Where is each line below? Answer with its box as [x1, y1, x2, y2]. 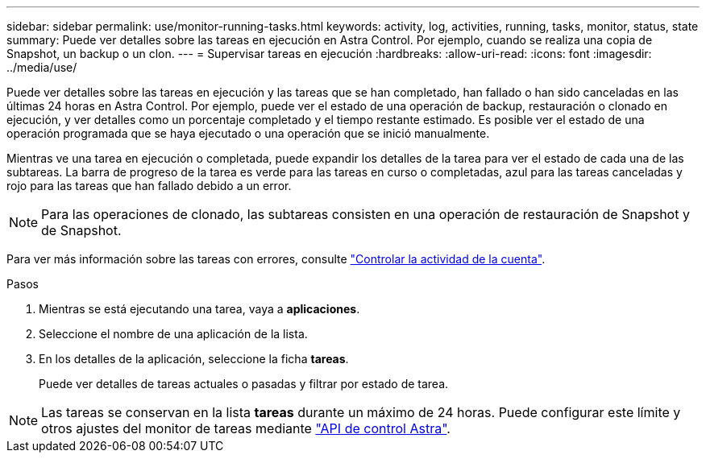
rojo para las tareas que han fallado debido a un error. [6, 179, 292, 192]
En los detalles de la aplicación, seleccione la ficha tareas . [39, 352, 349, 366]
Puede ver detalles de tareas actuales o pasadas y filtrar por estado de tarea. [39, 377, 449, 391]
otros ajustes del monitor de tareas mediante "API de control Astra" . [41, 420, 451, 436]
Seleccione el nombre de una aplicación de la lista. [39, 327, 308, 341]
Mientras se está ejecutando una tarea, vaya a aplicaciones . [39, 302, 360, 316]
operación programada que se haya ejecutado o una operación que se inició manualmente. [6, 126, 490, 140]
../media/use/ [6, 60, 77, 74]
